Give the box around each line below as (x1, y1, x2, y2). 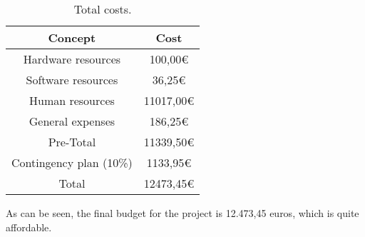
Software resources (26, 71, 118, 88)
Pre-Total (48, 133, 96, 150)
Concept (48, 29, 96, 46)
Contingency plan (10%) (11, 154, 133, 171)
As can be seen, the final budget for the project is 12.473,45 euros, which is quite (6, 206, 359, 220)
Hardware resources (23, 51, 121, 67)
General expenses (29, 113, 115, 129)
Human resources (29, 92, 115, 109)
